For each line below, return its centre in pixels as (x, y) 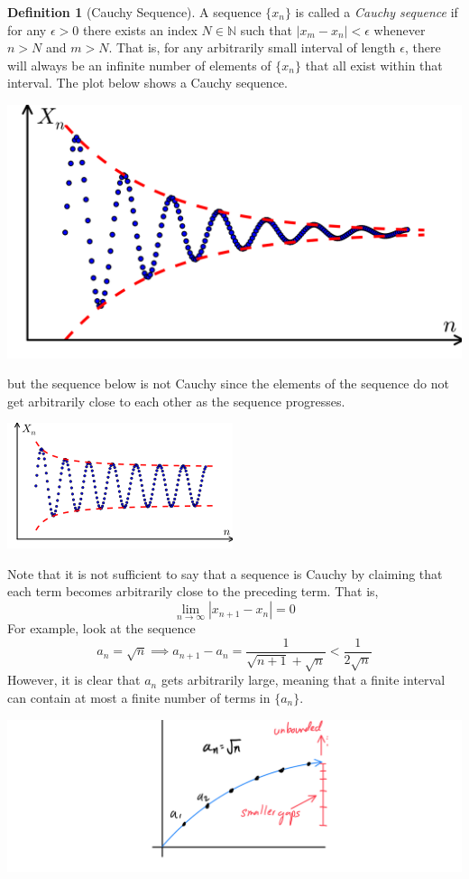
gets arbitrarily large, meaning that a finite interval (303, 680)
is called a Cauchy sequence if (377, 12)
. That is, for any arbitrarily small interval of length (252, 47)
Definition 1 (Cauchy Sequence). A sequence (134, 12)
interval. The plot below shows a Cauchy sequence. (147, 83)
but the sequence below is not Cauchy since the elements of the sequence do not (228, 383)
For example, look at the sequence (101, 628)
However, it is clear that (74, 680)
